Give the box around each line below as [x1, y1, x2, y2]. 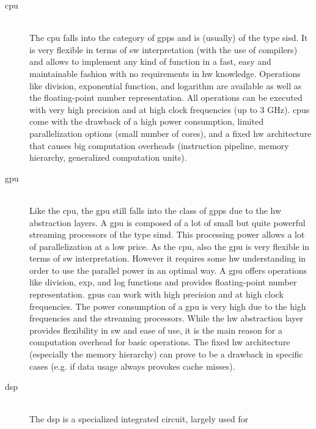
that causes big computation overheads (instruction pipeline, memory [29, 139, 289, 152]
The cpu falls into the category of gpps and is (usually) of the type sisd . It [29, 31, 308, 44]
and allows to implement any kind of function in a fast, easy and [29, 55, 271, 68]
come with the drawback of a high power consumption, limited [29, 115, 264, 128]
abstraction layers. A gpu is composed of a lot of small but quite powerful [29, 216, 306, 229]
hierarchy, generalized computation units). [29, 151, 187, 164]
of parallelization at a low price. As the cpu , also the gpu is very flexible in [29, 240, 310, 252]
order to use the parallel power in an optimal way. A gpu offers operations [29, 263, 307, 276]
